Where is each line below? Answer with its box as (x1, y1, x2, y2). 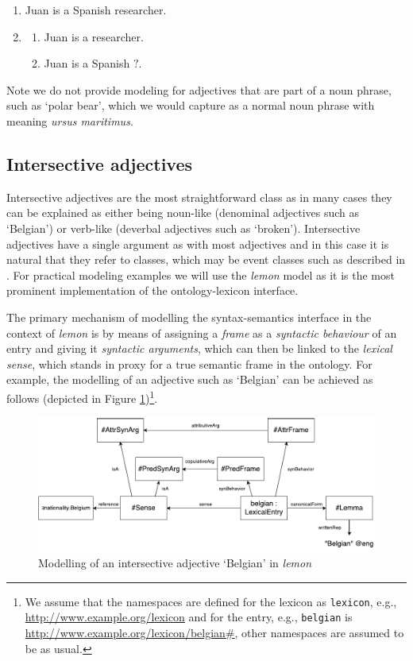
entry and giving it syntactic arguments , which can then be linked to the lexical (6, 340, 392, 357)
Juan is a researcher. (44, 28, 144, 44)
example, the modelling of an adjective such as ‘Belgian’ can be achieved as (6, 371, 373, 388)
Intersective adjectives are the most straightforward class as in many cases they (6, 188, 392, 205)
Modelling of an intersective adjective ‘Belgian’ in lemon (38, 555, 312, 571)
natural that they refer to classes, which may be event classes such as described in (6, 251, 406, 268)
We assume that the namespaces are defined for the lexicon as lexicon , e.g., (25, 593, 397, 609)
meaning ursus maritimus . (6, 112, 133, 129)
